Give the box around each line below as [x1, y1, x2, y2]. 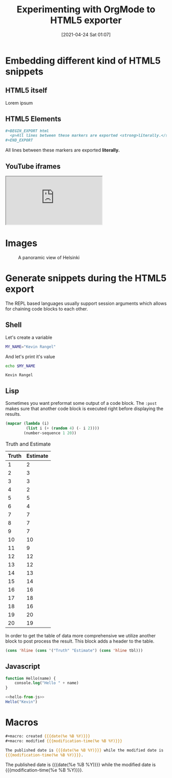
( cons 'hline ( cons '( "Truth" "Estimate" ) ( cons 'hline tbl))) [5, 648, 143, 653]
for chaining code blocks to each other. [5, 305, 88, 312]
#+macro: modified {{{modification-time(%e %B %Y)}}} [5, 738, 123, 744]
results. [5, 411, 21, 417]
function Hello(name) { [5, 676, 56, 681]
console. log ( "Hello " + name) [14, 680, 79, 686]
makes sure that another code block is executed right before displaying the [5, 405, 164, 412]
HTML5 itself [5, 86, 48, 95]
